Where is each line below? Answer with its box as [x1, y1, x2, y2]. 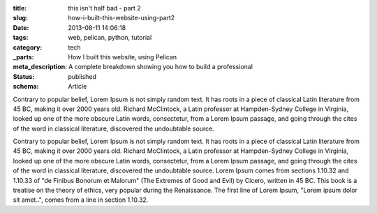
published [68, 72, 97, 80]
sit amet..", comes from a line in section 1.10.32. [13, 196, 149, 204]
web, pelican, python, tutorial [68, 34, 152, 42]
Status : [13, 72, 35, 80]
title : [13, 4, 27, 12]
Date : [13, 23, 29, 31]
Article [68, 82, 87, 91]
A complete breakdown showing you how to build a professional [68, 63, 253, 71]
